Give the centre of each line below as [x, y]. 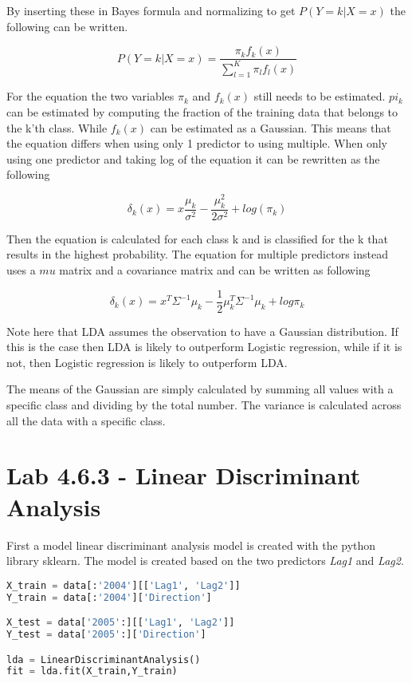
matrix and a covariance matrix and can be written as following [215, 270]
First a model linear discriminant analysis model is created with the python [191, 545]
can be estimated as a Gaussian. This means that [271, 127]
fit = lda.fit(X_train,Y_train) [92, 671]
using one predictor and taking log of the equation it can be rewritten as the [193, 158]
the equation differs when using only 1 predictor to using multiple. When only [197, 143]
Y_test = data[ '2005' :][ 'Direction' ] [106, 635]
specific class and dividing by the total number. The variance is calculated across [204, 405]
